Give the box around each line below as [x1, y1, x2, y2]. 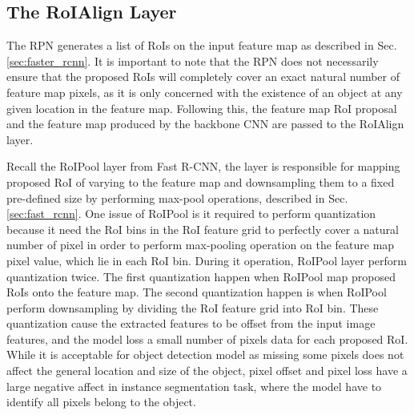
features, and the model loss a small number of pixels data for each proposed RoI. [6, 330, 408, 347]
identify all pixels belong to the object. [6, 393, 196, 410]
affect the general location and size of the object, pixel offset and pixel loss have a [6, 362, 408, 379]
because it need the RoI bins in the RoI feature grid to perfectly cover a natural [6, 220, 399, 237]
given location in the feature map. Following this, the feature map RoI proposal [6, 99, 397, 116]
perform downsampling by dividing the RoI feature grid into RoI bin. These [6, 299, 379, 316]
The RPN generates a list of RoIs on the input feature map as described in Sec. [6, 37, 397, 54]
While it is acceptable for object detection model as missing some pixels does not [6, 346, 404, 363]
